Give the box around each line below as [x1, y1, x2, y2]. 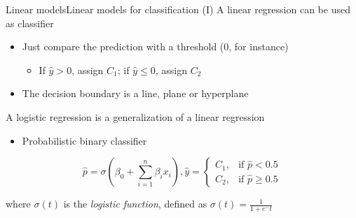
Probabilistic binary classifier [22, 133, 147, 147]
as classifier [6, 15, 54, 30]
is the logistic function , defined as [63, 196, 207, 211]
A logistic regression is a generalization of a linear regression [6, 109, 265, 124]
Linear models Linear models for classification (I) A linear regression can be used [6, 2, 350, 16]
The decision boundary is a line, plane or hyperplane [22, 86, 249, 101]
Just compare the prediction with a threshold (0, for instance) [22, 39, 289, 54]
